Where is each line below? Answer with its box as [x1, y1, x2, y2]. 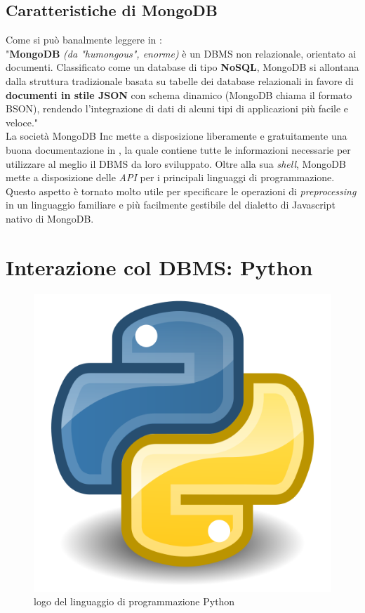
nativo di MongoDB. [6, 211, 94, 225]
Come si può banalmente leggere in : [6, 32, 162, 47]
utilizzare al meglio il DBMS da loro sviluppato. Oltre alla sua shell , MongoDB [6, 156, 346, 171]
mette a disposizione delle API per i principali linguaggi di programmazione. [6, 170, 335, 185]
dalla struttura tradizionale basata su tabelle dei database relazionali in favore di [6, 73, 354, 88]
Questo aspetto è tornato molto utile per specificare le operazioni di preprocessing [6, 183, 357, 198]
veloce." [6, 114, 39, 129]
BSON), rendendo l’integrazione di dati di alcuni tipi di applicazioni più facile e [6, 101, 349, 116]
